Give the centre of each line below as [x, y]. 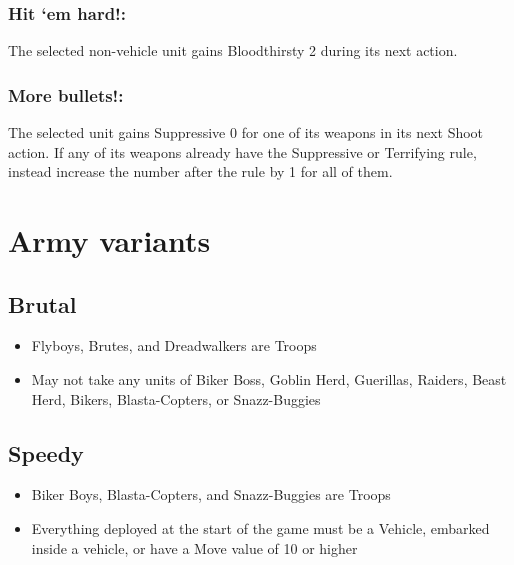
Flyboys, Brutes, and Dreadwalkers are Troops [174, 345]
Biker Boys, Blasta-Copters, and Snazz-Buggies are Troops [211, 494]
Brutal [42, 303]
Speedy [46, 452]
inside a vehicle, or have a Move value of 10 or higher [194, 547]
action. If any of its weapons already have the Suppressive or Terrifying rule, [242, 151]
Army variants [109, 240]
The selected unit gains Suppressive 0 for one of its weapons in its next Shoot [246, 132]
